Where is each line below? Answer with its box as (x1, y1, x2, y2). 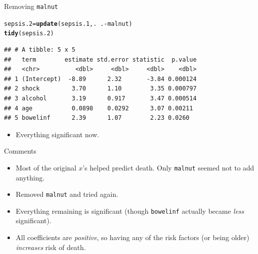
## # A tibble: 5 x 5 (4, 46, 76, 53)
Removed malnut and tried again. (15, 189, 119, 199)
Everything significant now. (15, 129, 99, 139)
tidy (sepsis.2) (4, 30, 54, 37)
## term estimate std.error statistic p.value (4, 56, 197, 63)
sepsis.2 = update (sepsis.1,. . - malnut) (4, 20, 132, 27)
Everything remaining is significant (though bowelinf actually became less (15, 205, 244, 216)
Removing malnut (4, 1, 58, 11)
